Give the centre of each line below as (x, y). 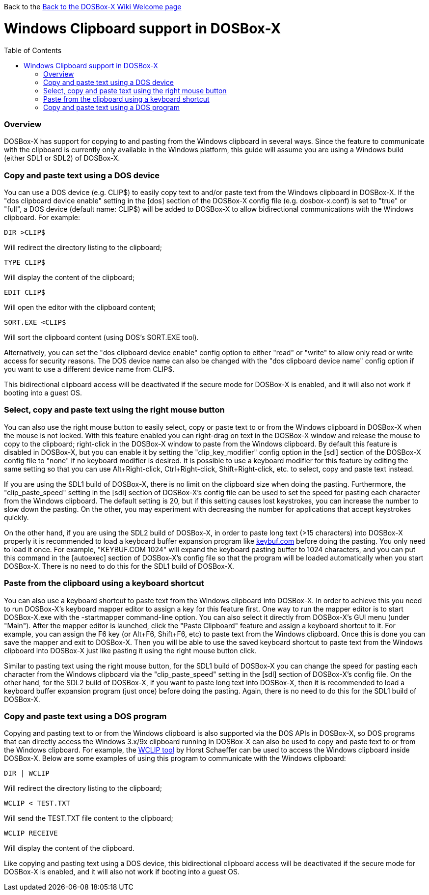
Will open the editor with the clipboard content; (80, 307)
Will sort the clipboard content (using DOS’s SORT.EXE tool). (101, 337)
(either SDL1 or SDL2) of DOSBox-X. (62, 158)
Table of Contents (33, 50)
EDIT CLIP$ (25, 292)
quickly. (16, 517)
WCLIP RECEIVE (31, 833)
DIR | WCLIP (27, 773)
